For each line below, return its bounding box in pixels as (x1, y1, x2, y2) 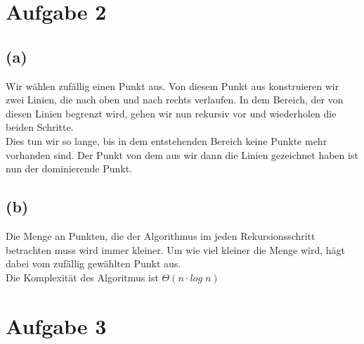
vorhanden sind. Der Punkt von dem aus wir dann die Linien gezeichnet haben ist (6, 147, 358, 162)
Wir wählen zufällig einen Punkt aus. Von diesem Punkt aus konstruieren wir (6, 78, 339, 93)
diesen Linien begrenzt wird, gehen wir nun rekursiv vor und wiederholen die (6, 106, 337, 120)
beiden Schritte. (6, 120, 74, 134)
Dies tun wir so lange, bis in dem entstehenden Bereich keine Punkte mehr (6, 133, 327, 148)
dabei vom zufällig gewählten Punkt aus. (6, 256, 181, 271)
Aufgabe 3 (6, 311, 107, 340)
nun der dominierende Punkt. (6, 161, 132, 176)
